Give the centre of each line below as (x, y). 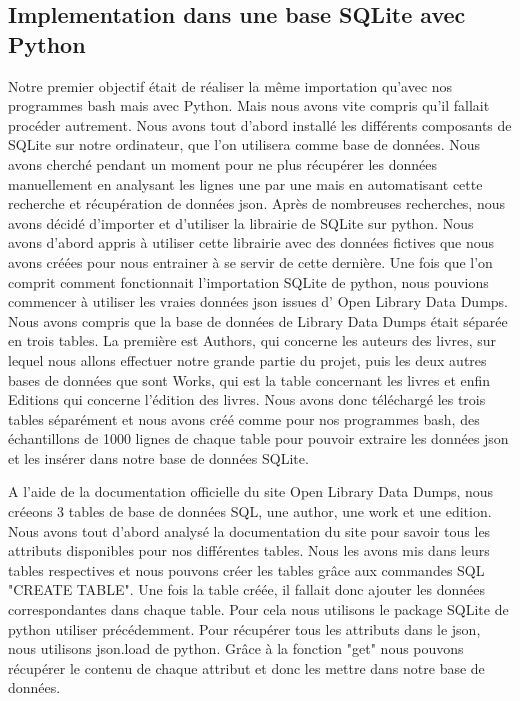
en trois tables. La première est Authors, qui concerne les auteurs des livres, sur (252, 340)
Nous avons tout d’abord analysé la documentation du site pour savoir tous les (249, 530)
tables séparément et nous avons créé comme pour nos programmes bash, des (244, 418)
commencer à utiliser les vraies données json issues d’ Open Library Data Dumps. (258, 301)
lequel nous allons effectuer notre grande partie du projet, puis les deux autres (247, 359)
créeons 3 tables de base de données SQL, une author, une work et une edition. (250, 511)
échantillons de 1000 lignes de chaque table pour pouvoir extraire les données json (258, 438)
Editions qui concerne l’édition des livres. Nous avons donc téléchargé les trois (247, 399)
